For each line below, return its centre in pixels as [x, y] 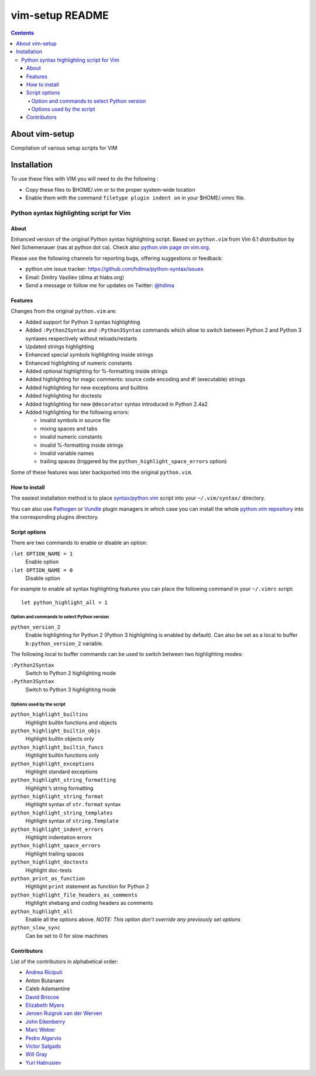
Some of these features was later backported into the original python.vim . [102, 472]
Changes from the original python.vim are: [64, 311]
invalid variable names [67, 453]
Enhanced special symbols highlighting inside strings [89, 355]
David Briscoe [42, 997]
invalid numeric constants [71, 437]
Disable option [43, 578]
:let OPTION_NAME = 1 [42, 554]
